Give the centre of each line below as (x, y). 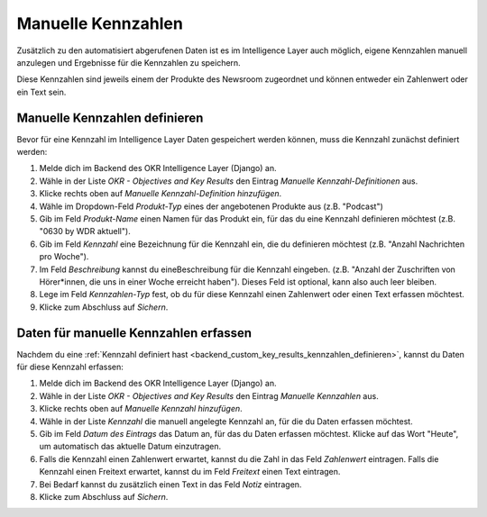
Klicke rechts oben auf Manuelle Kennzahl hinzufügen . (141, 409)
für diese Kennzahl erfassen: (70, 367)
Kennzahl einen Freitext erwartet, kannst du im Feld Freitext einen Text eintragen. (190, 472)
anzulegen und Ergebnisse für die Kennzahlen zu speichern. (129, 62)
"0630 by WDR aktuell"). (85, 231)
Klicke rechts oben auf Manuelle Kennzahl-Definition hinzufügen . (161, 194)
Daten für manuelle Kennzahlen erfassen (134, 333)
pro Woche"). (64, 257)
